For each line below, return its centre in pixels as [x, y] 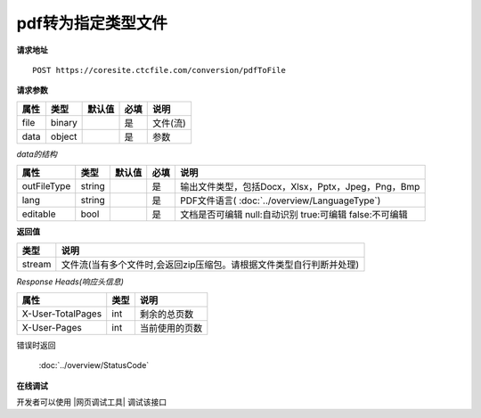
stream [37, 264]
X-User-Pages [52, 327]
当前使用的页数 [171, 328]
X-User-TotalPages [62, 314]
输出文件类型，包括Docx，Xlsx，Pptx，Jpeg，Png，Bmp [300, 187]
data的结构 [37, 154]
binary [64, 122]
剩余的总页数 [167, 314]
